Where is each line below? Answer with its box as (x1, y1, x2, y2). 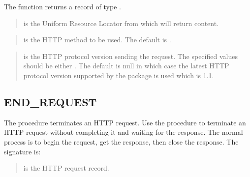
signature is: (4, 146, 41, 156)
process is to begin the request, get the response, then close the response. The (4, 136, 239, 147)
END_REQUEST (4, 94, 97, 109)
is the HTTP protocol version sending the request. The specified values (23, 51, 238, 61)
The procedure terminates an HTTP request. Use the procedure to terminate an (4, 117, 246, 127)
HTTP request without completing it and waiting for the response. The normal (4, 127, 243, 137)
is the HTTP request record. (23, 163, 109, 173)
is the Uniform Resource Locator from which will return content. (23, 18, 219, 28)
